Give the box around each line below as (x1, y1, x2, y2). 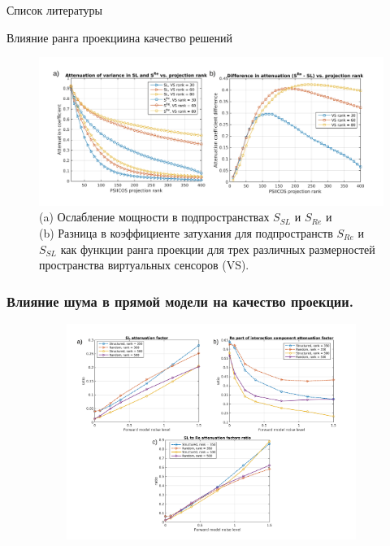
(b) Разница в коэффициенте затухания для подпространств (39, 224, 333, 241)
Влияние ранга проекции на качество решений (6, 28, 233, 46)
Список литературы (6, 2, 103, 18)
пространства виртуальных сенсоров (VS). (39, 256, 249, 273)
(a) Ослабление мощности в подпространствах (39, 208, 270, 225)
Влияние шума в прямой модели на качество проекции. (6, 290, 353, 311)
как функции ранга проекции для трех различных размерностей (60, 240, 375, 257)
